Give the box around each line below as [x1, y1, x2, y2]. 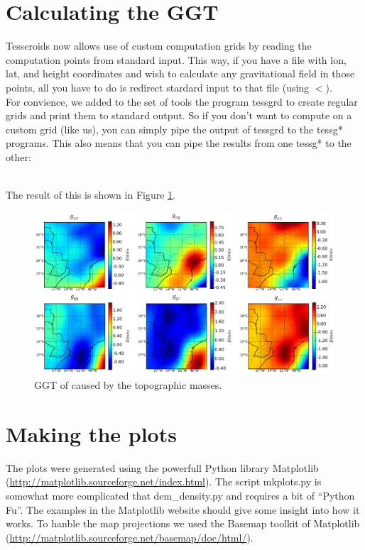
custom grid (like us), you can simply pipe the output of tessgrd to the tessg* [6, 121, 343, 136]
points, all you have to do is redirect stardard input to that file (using [6, 79, 310, 94]
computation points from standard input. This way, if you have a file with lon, [6, 52, 347, 67]
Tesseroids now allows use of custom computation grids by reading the [6, 38, 312, 53]
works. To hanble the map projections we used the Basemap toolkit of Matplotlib [6, 516, 360, 531]
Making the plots [6, 419, 177, 448]
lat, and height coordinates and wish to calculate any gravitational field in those [6, 66, 355, 81]
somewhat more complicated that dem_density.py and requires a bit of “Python [6, 488, 355, 502]
